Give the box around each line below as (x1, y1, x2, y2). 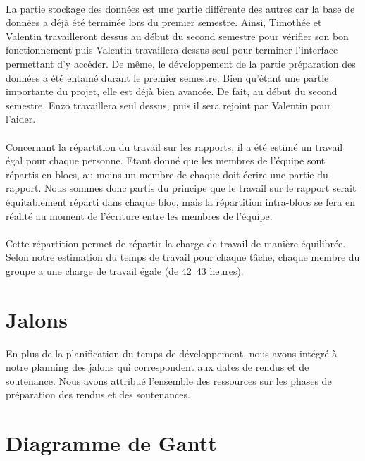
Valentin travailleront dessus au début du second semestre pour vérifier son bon (6, 28, 349, 43)
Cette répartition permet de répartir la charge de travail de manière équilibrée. (6, 235, 346, 250)
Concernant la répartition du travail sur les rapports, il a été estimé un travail (6, 139, 343, 154)
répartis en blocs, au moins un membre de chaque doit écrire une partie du (6, 166, 328, 181)
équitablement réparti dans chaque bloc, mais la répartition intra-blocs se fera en (6, 194, 355, 209)
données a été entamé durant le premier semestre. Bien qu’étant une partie (6, 70, 329, 85)
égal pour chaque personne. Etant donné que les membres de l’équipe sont (6, 153, 326, 168)
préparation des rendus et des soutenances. (6, 387, 190, 402)
